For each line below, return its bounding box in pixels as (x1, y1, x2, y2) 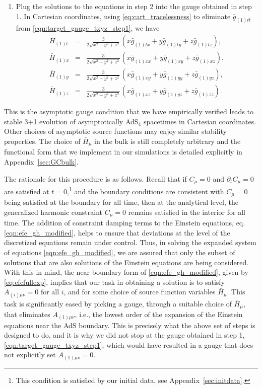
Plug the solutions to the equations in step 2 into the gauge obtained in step (16, 1, 252, 11)
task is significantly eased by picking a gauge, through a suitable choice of (4, 298, 232, 308)
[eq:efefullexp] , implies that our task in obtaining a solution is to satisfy (4, 276, 225, 287)
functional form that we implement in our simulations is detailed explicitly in (4, 146, 242, 157)
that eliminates (4, 309, 50, 319)
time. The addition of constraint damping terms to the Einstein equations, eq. (4, 217, 245, 228)
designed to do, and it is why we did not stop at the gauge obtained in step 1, (4, 330, 245, 340)
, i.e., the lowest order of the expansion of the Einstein (75, 309, 243, 319)
